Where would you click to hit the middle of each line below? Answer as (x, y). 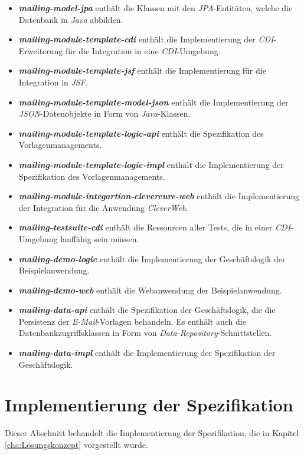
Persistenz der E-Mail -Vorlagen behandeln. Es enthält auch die (132, 321)
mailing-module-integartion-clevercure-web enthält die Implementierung (159, 196)
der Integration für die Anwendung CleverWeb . (103, 207)
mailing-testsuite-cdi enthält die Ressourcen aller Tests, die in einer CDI (155, 227)
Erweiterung (41, 50)
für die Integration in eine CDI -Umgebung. (143, 50)
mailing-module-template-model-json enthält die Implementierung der (153, 102)
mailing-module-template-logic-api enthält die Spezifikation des (141, 133)
